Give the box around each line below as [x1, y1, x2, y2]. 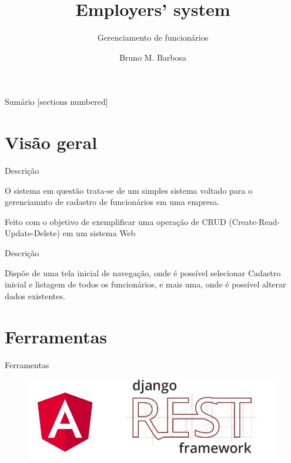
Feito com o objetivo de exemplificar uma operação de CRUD [5, 215, 226, 227]
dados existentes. [5, 289, 65, 302]
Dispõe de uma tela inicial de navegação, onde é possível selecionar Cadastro [5, 266, 281, 279]
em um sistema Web [62, 227, 136, 239]
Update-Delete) [5, 227, 60, 239]
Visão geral [5, 130, 98, 154]
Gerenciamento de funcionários [97, 31, 209, 44]
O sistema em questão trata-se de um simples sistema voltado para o [5, 184, 252, 196]
